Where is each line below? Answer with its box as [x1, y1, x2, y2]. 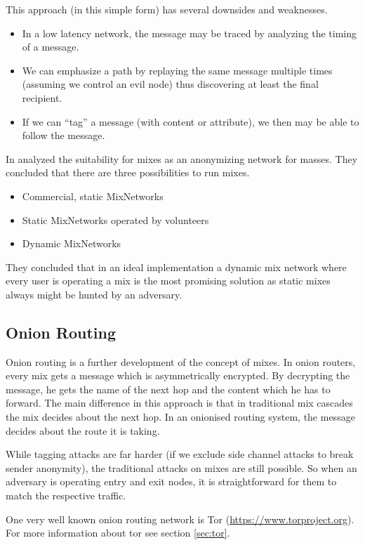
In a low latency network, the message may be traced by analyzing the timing [22, 25, 357, 40]
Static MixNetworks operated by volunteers [22, 212, 209, 227]
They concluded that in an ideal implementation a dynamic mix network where [6, 259, 347, 274]
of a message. [22, 39, 79, 54]
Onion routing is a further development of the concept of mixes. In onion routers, [6, 354, 356, 369]
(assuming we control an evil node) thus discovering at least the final [22, 77, 319, 91]
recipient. [22, 90, 62, 105]
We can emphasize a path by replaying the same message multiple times [22, 63, 333, 77]
